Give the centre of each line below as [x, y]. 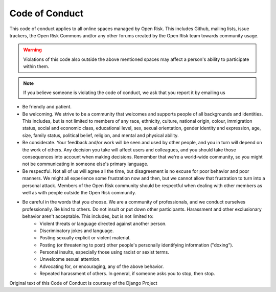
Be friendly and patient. [47, 107]
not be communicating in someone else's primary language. [85, 164]
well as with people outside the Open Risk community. [79, 192]
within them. [36, 66]
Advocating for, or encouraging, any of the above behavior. [102, 266]
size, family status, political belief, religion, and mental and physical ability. [100, 135]
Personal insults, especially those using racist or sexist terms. [105, 252]
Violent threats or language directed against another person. [103, 223]
